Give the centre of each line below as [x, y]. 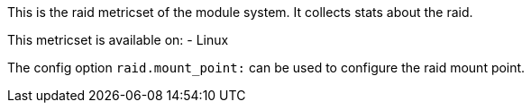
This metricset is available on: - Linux [118, 40]
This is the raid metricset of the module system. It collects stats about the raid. [240, 12]
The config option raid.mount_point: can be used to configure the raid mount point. [266, 68]
